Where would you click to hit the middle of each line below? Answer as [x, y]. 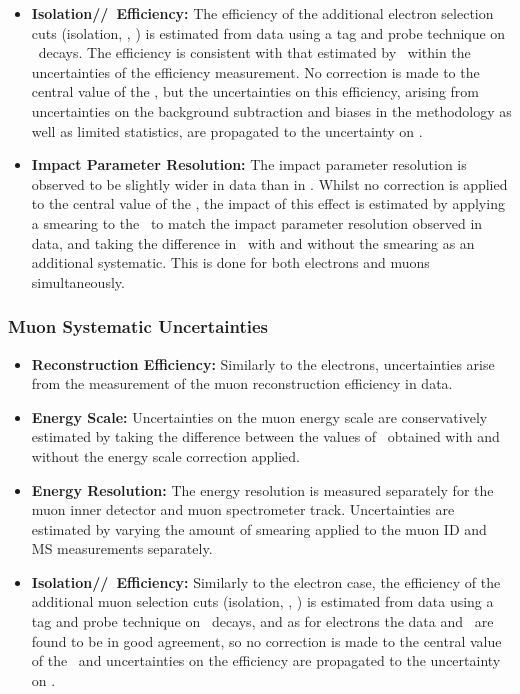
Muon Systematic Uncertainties [138, 326]
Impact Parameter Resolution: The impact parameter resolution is [249, 164]
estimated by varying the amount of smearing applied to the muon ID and [259, 528]
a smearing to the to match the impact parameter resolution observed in [257, 222]
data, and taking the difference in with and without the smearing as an [253, 242]
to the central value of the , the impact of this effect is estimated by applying [268, 203]
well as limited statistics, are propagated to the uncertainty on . [227, 130]
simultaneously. [78, 281]
